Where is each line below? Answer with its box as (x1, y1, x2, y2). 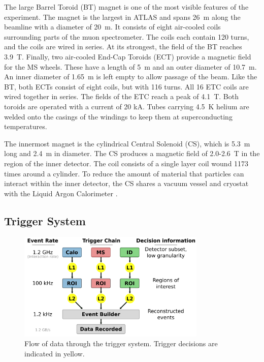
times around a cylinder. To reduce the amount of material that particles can (4, 168, 244, 178)
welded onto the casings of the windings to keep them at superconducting (4, 111, 233, 122)
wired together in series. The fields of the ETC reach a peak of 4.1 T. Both (4, 91, 239, 102)
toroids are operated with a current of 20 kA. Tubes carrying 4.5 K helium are (4, 101, 249, 111)
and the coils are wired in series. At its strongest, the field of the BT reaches (4, 41, 242, 52)
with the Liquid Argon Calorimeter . (4, 188, 118, 198)
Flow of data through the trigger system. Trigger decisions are (24, 338, 218, 349)
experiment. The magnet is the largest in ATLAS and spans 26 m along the (4, 11, 241, 22)
